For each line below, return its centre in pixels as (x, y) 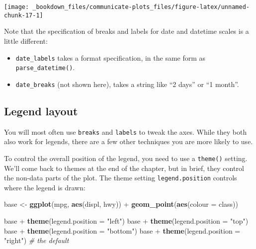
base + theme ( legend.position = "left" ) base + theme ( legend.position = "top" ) (126, 221)
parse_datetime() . (45, 67)
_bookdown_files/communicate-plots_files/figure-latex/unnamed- (141, 7)
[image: (17, 7)
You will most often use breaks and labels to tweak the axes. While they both (126, 131)
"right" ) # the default (37, 240)
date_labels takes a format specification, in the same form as (111, 57)
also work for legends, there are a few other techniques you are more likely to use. (128, 141)
